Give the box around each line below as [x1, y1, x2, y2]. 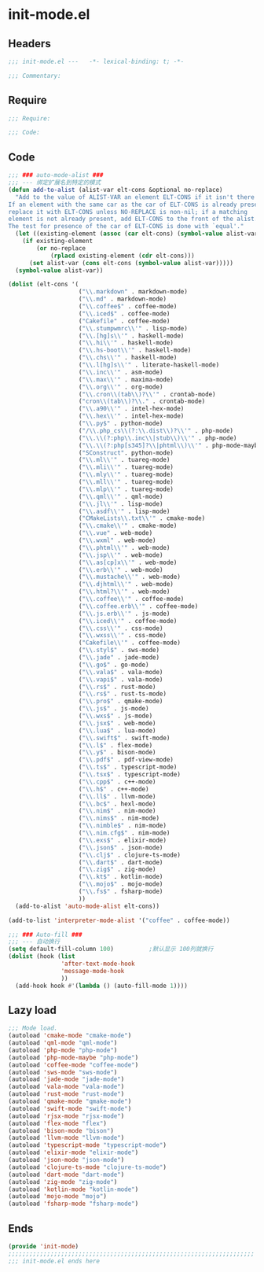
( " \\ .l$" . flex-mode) [78, 741, 153, 749]
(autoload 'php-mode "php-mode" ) [8, 1046, 118, 1054]
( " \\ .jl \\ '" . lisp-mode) [78, 500, 163, 508]
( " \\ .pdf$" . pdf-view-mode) [78, 756, 174, 764]
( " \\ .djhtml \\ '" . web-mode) [78, 581, 174, 588]
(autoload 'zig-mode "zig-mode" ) [8, 1178, 118, 1185]
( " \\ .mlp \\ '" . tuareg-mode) [78, 485, 174, 493]
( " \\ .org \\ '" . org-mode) [78, 383, 163, 391]
